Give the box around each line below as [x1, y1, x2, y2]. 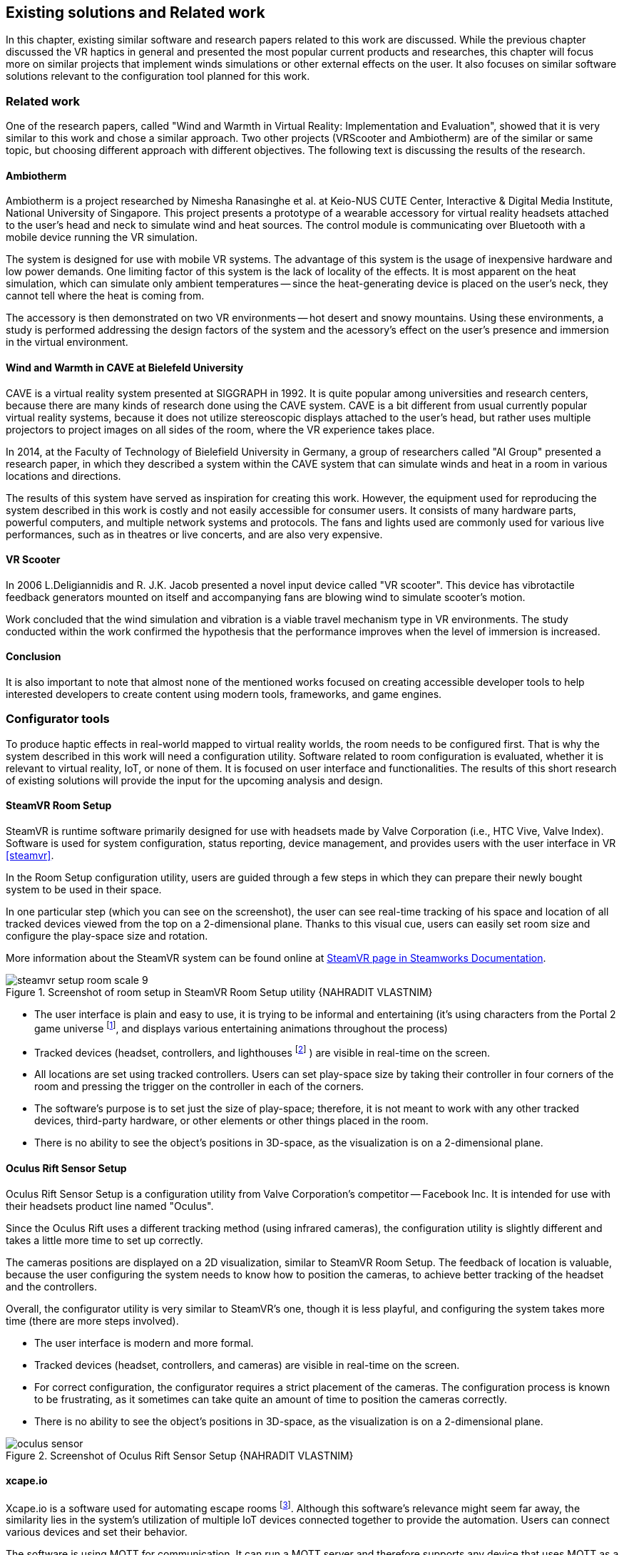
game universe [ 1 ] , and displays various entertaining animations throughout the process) [34, 1020, 448, 1035]
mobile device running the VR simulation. [6, 231, 198, 244]
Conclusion [6, 650, 61, 663]
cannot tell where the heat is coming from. [6, 289, 205, 302]
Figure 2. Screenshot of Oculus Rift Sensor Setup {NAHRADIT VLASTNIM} [6, 1449, 354, 1462]
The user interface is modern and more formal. [34, 1336, 254, 1349]
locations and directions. [6, 469, 121, 482]
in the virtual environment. [6, 336, 128, 349]
